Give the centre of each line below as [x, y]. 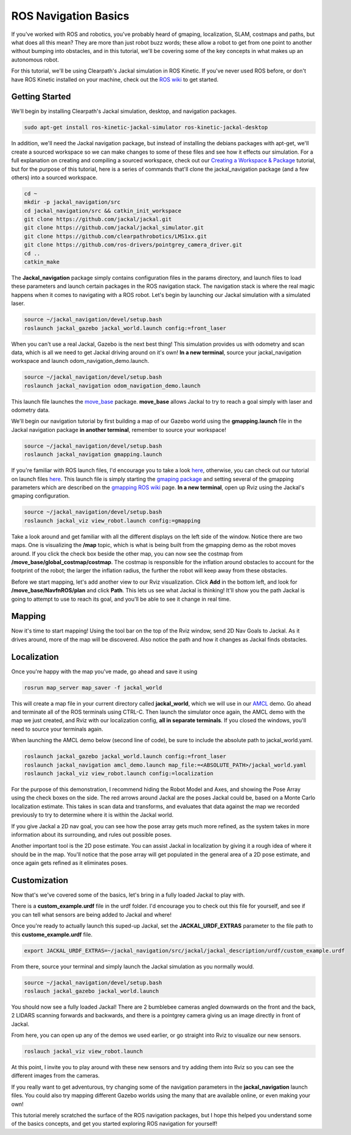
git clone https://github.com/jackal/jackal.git [98, 219]
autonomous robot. [35, 59]
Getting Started [41, 97]
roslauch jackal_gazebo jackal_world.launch [92, 991]
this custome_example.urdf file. [52, 934]
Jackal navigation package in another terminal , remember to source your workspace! [119, 429]
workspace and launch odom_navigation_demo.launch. [80, 361]
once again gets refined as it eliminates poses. [69, 863]
